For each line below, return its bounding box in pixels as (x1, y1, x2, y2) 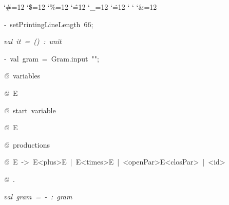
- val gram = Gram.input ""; (4, 53, 99, 64)
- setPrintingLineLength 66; (4, 18, 93, 29)
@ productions (4, 139, 50, 150)
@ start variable (4, 105, 56, 115)
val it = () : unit (4, 36, 62, 47)
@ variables (4, 70, 41, 81)
